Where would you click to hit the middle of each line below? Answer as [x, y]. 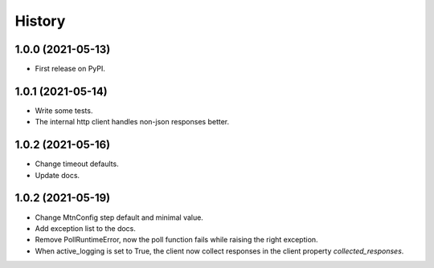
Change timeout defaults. [77, 164]
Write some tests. [64, 110]
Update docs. [57, 175]
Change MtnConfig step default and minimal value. [119, 217]
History [40, 21]
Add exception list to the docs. [86, 228]
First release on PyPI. [70, 69]
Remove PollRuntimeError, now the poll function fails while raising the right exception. [176, 240]
